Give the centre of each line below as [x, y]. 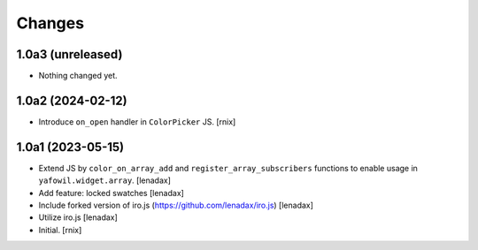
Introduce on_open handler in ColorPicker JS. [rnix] [137, 121]
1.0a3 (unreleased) [69, 54]
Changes [50, 23]
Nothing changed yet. [78, 76]
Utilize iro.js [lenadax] [78, 217]
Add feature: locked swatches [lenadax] [112, 193]
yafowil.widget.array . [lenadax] [105, 180]
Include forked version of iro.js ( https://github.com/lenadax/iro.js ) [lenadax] [176, 205]
